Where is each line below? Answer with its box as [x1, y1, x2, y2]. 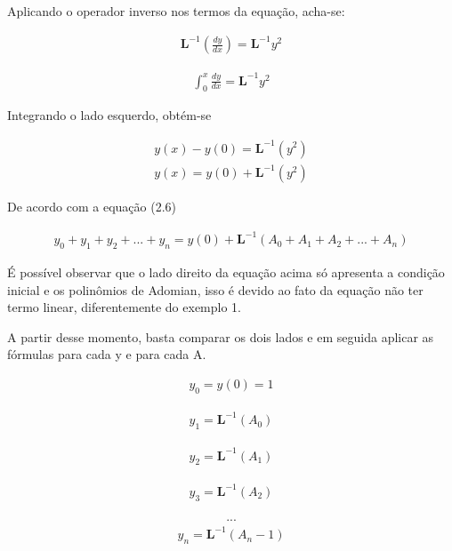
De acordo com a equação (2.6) [7, 197, 176, 216]
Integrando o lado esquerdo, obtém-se [7, 106, 212, 124]
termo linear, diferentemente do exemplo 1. [7, 298, 241, 316]
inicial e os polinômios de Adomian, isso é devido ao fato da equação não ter [7, 280, 424, 299]
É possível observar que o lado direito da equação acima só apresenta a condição [7, 263, 445, 282]
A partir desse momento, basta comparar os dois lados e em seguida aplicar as [7, 327, 434, 346]
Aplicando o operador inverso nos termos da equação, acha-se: [7, 2, 345, 20]
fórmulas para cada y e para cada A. [7, 345, 206, 363]
